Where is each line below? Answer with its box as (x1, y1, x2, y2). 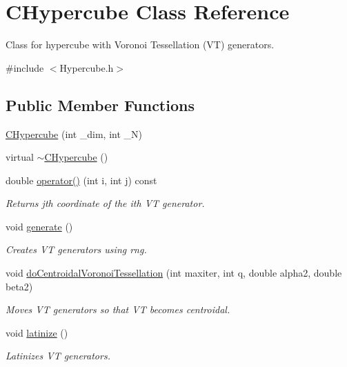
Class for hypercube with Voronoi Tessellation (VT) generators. (6, 37, 275, 52)
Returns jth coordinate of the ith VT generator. (6, 196, 205, 210)
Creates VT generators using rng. (6, 242, 147, 257)
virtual (6, 150, 34, 164)
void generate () (6, 219, 73, 233)
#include (6, 60, 44, 75)
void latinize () (6, 325, 68, 339)
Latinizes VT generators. (6, 348, 110, 363)
